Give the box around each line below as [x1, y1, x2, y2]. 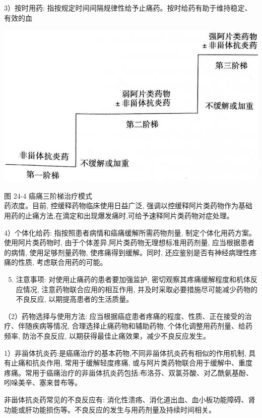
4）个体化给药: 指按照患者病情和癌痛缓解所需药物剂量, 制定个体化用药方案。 [4, 227, 256, 238]
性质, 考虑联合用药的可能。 [18, 257, 107, 267]
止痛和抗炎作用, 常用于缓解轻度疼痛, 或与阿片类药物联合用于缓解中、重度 [11, 357, 253, 368]
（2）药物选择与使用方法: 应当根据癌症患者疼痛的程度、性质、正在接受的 [4, 310, 245, 321]
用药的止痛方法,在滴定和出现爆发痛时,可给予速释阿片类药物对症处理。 [4, 210, 234, 220]
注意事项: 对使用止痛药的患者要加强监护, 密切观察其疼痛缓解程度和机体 [16, 273, 250, 284]
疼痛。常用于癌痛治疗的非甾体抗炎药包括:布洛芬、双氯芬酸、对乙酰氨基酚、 [4, 367, 253, 378]
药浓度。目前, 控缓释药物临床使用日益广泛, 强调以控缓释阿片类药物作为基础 [4, 200, 253, 211]
